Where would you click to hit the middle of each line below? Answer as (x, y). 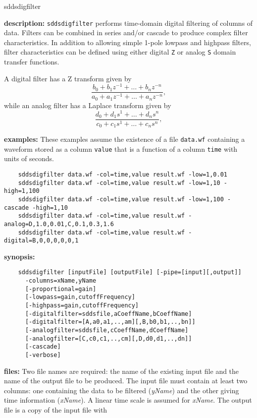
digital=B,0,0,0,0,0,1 (41, 241)
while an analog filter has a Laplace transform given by (88, 105)
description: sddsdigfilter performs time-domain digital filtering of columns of (128, 23)
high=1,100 (22, 191)
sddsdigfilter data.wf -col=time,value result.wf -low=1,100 (121, 199)
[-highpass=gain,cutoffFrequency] (82, 306)
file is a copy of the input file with (56, 410)
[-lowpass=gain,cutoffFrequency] (80, 297)
